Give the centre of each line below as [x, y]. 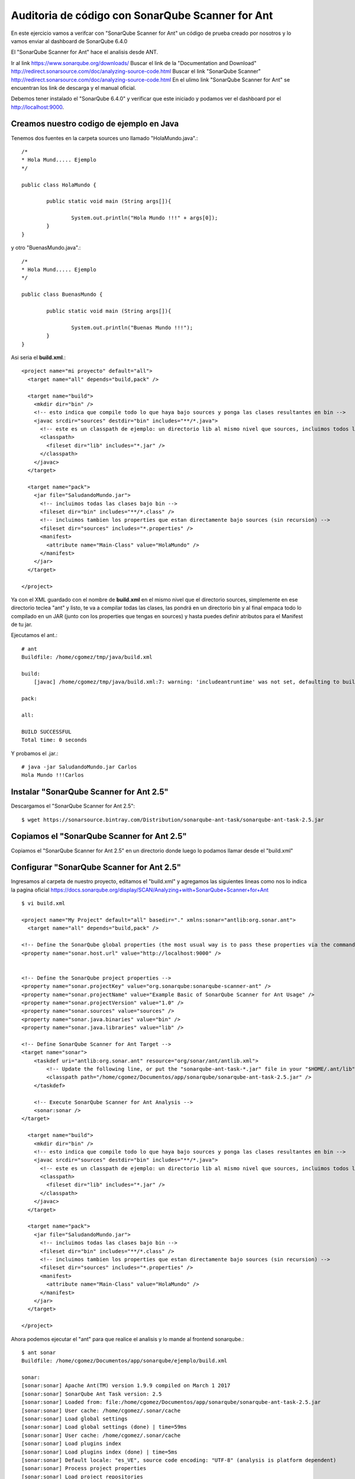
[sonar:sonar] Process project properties [84, 1468]
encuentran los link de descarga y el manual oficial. [73, 88]
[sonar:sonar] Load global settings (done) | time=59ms [104, 1427]
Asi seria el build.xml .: [38, 357]
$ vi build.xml [43, 903]
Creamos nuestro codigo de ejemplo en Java [95, 124]
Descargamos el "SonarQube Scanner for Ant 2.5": [73, 806]
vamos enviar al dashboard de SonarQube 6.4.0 [69, 41]
